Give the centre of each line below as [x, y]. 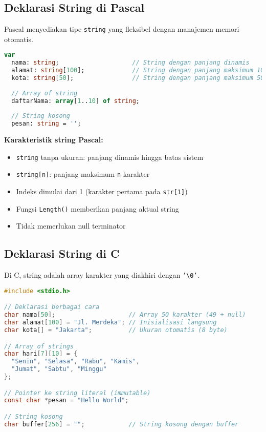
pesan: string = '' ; [46, 124]
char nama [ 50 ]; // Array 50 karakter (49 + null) [125, 315]
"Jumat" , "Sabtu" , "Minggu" [59, 369]
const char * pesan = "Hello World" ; [66, 400]
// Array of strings [39, 346]
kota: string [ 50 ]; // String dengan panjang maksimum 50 [138, 78]
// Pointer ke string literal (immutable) [77, 393]
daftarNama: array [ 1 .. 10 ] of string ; [75, 101]
